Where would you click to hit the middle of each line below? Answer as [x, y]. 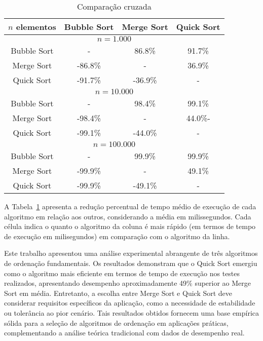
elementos [36, 27]
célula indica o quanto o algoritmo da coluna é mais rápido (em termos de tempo [130, 226]
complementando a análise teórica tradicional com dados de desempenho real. [124, 333]
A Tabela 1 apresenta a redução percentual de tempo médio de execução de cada [130, 206]
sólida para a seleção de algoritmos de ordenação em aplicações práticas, [116, 323]
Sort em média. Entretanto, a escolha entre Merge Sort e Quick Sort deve [118, 293]
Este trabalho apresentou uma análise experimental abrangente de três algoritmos [131, 253]
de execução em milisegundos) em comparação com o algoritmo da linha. [117, 236]
